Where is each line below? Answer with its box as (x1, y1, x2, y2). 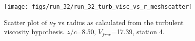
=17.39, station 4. (111, 27, 165, 37)
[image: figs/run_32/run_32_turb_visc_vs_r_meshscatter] (4, 3, 193, 10)
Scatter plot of (4, 17, 47, 27)
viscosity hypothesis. (4, 27, 65, 37)
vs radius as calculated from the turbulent (58, 17, 184, 27)
